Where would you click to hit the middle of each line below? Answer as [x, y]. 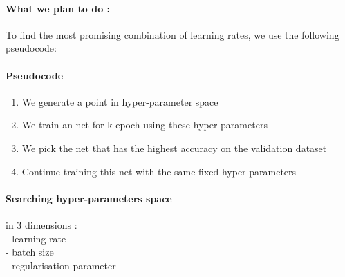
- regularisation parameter [61, 265]
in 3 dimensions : [41, 224]
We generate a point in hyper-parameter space [120, 101]
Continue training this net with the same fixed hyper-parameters [159, 171]
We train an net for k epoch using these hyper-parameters [144, 125]
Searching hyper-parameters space [89, 198]
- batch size [30, 252]
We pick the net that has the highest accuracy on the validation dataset [174, 147]
